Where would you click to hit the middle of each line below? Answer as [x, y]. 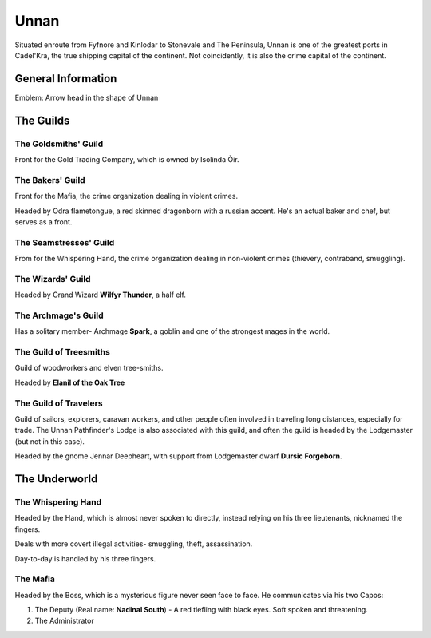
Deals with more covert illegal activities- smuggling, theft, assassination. [134, 544]
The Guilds [42, 120]
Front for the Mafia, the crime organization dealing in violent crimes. [127, 196]
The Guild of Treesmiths [63, 352]
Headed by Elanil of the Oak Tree [70, 382]
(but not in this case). [50, 441]
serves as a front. [43, 222]
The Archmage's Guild [59, 315]
